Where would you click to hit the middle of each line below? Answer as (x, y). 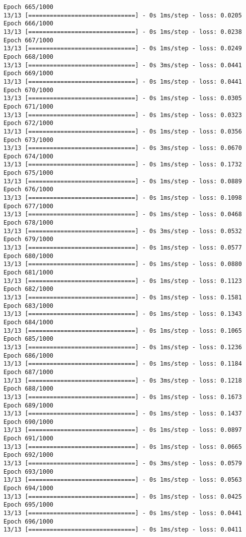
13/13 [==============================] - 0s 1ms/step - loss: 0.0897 (123, 430)
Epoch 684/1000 (29, 322)
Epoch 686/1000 (29, 355)
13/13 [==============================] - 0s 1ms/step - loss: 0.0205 (123, 15)
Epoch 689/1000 (29, 405)
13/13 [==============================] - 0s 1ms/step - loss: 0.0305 (123, 98)
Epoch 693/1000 (29, 471)
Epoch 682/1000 (29, 289)
